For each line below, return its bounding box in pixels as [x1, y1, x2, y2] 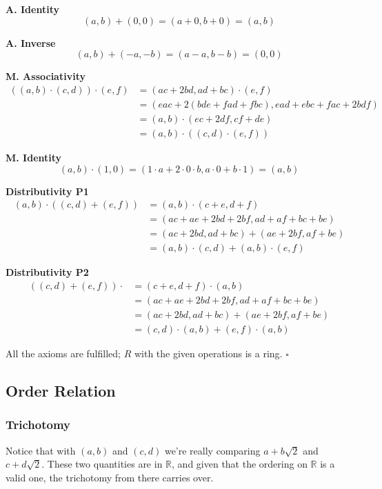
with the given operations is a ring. [134, 346, 283, 360]
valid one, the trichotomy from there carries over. [6, 470, 214, 484]
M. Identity [6, 150, 62, 164]
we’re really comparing [164, 443, 261, 457]
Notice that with [6, 443, 76, 457]
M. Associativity [6, 69, 86, 83]
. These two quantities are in [41, 457, 163, 471]
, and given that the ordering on [172, 457, 308, 471]
